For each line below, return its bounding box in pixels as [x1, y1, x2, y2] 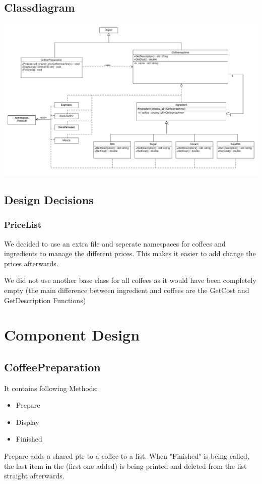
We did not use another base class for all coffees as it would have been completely [4, 275, 256, 285]
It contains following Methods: [4, 382, 98, 393]
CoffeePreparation [4, 359, 101, 374]
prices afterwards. [4, 258, 58, 268]
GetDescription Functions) [4, 295, 86, 305]
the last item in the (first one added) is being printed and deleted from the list [4, 460, 247, 471]
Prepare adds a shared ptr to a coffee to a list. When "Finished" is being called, [4, 451, 249, 461]
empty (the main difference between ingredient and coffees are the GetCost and [4, 284, 249, 295]
